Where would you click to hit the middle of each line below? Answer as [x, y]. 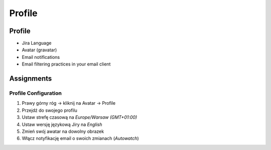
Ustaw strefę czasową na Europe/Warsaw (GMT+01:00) [80, 117]
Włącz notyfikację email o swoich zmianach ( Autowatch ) [80, 138]
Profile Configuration [36, 93]
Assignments [31, 79]
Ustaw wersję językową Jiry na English [62, 124]
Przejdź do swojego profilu [50, 110]
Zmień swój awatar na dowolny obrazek [63, 131]
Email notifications [41, 57]
